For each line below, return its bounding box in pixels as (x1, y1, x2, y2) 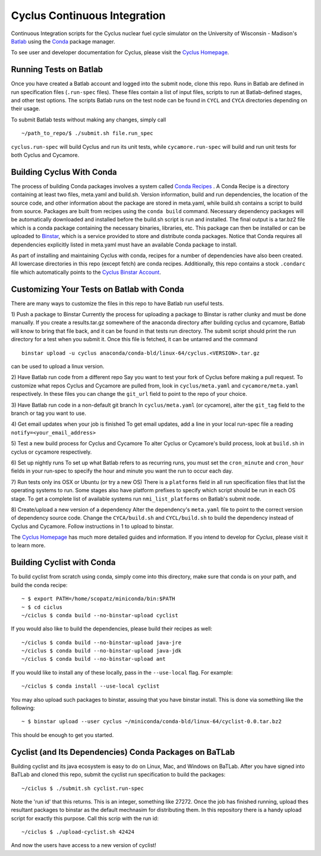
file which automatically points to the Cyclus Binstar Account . (11, 268, 162, 276)
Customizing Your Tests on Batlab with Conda (11, 284, 184, 294)
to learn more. (11, 542, 46, 549)
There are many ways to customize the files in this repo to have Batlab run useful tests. (11, 299, 224, 307)
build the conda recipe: (11, 581, 68, 589)
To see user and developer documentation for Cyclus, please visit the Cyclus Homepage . (11, 49, 229, 56)
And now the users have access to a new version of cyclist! (11, 842, 157, 849)
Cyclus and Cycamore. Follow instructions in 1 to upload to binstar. (11, 523, 174, 530)
